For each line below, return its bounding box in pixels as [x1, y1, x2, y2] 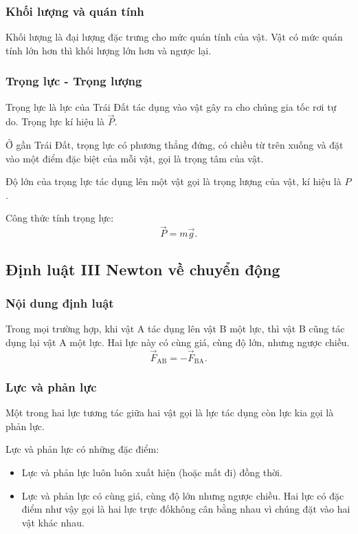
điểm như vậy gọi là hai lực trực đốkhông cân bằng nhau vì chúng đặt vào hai [21, 502, 350, 516]
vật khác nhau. [21, 515, 85, 529]
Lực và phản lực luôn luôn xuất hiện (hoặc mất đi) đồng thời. [21, 465, 282, 480]
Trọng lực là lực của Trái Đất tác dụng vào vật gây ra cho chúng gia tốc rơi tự [5, 99, 337, 114]
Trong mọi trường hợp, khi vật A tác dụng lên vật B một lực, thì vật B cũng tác [5, 321, 345, 336]
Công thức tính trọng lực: [5, 211, 114, 225]
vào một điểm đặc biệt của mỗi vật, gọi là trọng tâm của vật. [5, 151, 264, 165]
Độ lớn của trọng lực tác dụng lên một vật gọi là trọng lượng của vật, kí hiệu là [5, 174, 342, 189]
